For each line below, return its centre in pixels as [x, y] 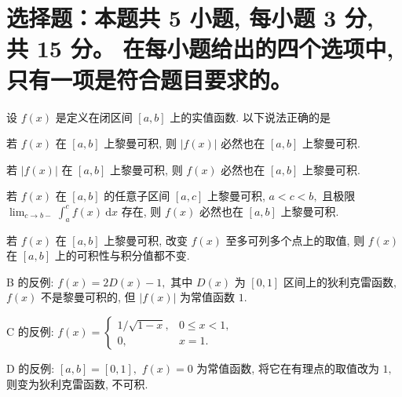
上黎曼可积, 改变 [146, 240]
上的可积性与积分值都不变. [122, 255]
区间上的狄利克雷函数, [340, 281]
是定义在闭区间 [94, 117]
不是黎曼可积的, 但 [88, 297]
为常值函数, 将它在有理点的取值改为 [288, 368]
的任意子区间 [137, 196]
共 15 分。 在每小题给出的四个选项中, [200, 48]
